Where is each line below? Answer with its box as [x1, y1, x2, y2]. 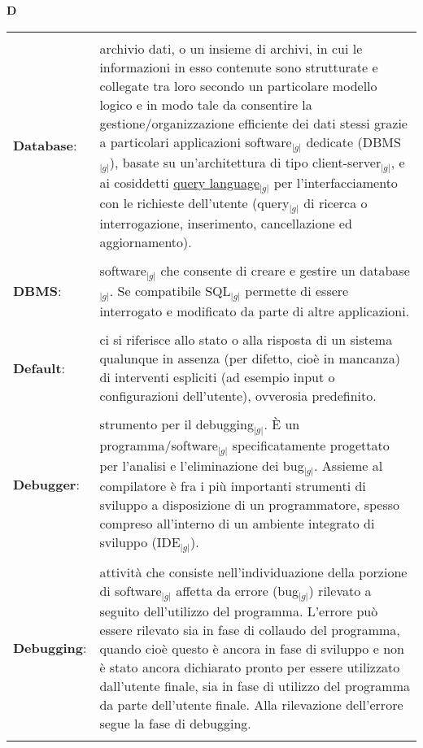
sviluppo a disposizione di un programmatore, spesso [99, 494, 400, 514]
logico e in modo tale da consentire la [99, 94, 312, 114]
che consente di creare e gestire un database [160, 261, 410, 280]
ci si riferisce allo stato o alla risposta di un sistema [99, 330, 393, 350]
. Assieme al [314, 455, 383, 475]
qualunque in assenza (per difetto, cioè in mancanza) [99, 349, 400, 368]
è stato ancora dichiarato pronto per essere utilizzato [99, 658, 400, 677]
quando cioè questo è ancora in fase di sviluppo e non [99, 639, 404, 659]
